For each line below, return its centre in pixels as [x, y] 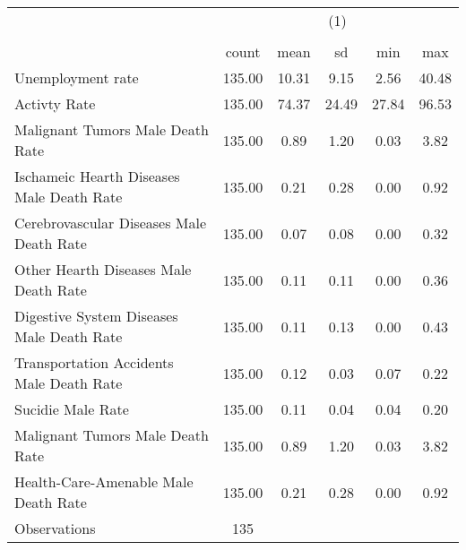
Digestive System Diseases [96, 316]
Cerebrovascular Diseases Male [111, 223]
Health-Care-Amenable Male [104, 481]
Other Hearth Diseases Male [103, 269]
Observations [55, 528]
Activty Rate [55, 103]
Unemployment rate [77, 77]
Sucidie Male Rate [72, 409]
